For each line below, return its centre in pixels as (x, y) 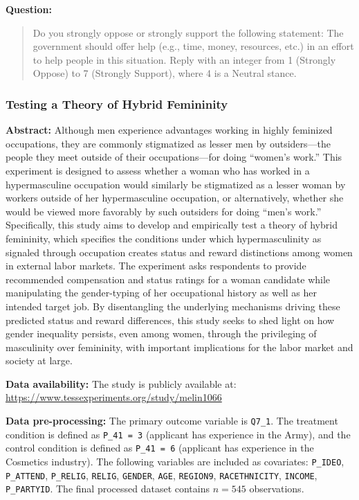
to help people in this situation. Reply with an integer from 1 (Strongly (184, 59)
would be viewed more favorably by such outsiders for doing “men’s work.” (164, 211)
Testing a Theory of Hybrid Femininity (117, 104)
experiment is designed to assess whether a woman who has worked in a (158, 170)
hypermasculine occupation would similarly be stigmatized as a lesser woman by (176, 184)
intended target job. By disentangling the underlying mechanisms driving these (173, 306)
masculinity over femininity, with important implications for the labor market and (179, 347)
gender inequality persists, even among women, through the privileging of (161, 333)
